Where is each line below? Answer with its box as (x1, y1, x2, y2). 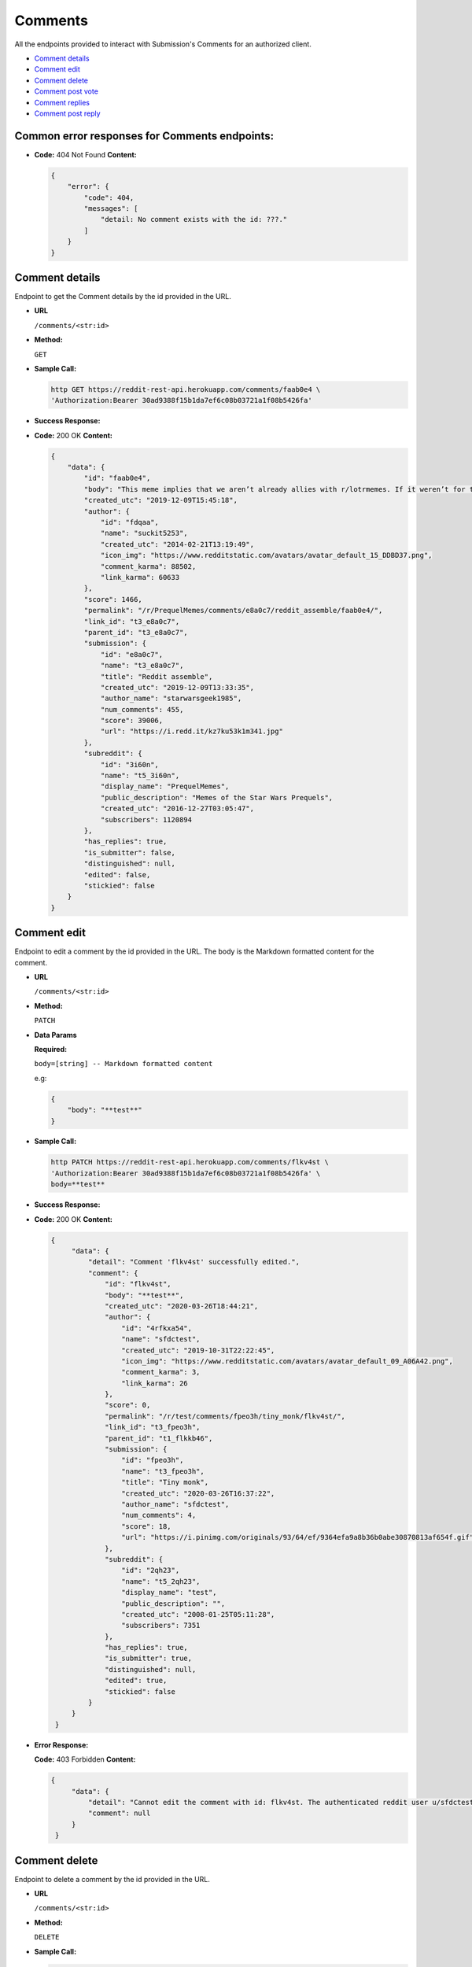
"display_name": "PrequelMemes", (100, 782, 230, 791)
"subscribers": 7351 (120, 1621, 201, 1630)
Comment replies (34, 98, 90, 107)
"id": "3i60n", (100, 760, 159, 769)
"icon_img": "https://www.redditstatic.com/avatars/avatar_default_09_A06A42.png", (120, 1356, 454, 1365)
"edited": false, (83, 870, 151, 879)
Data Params (34, 1030, 78, 1039)
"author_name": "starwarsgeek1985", (100, 694, 242, 703)
